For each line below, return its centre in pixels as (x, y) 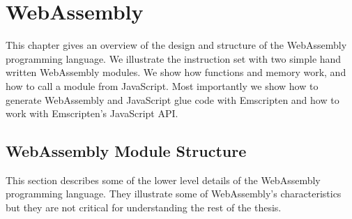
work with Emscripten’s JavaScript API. (92, 113)
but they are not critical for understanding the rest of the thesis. (144, 207)
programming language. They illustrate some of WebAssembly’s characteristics (174, 194)
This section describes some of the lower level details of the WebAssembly (163, 180)
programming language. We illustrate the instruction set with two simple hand (174, 58)
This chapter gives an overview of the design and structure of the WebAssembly (176, 45)
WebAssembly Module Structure (126, 151)
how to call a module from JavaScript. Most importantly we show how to (162, 85)
